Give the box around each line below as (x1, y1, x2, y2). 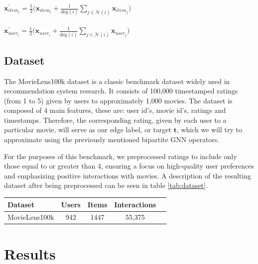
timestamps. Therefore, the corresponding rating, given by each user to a (4, 114, 227, 125)
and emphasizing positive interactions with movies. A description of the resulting (4, 170, 252, 180)
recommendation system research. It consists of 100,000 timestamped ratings (4, 86, 238, 96)
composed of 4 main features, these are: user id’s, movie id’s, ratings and (4, 105, 226, 115)
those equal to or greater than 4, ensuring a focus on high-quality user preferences (4, 161, 254, 171)
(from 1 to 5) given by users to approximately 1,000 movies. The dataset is (4, 95, 233, 105)
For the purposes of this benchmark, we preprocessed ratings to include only (4, 151, 237, 161)
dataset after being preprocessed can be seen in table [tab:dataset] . (4, 180, 208, 190)
